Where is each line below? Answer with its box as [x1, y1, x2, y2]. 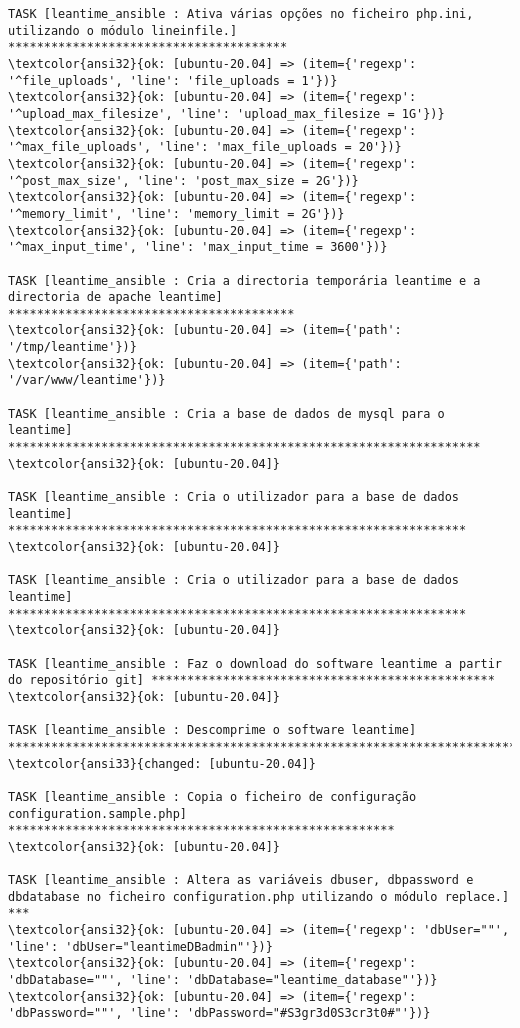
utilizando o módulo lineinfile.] [8, 23, 238, 38]
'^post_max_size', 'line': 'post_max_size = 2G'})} [8, 173, 359, 188]
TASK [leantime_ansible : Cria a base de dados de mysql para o [8, 406, 445, 421]
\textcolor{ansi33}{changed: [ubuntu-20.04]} [8, 756, 316, 771]
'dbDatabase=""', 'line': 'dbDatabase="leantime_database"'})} [8, 973, 438, 988]
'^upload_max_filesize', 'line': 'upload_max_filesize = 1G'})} [8, 106, 445, 121]
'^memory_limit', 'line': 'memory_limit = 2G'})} [8, 206, 345, 221]
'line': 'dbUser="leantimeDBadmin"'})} [8, 939, 273, 954]
